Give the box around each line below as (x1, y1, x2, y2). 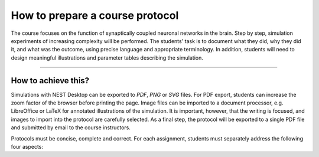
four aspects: (11, 143, 44, 150)
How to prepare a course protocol (11, 9, 179, 22)
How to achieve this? (11, 76, 90, 86)
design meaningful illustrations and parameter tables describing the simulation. (11, 54, 203, 61)
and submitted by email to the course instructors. (11, 124, 131, 131)
